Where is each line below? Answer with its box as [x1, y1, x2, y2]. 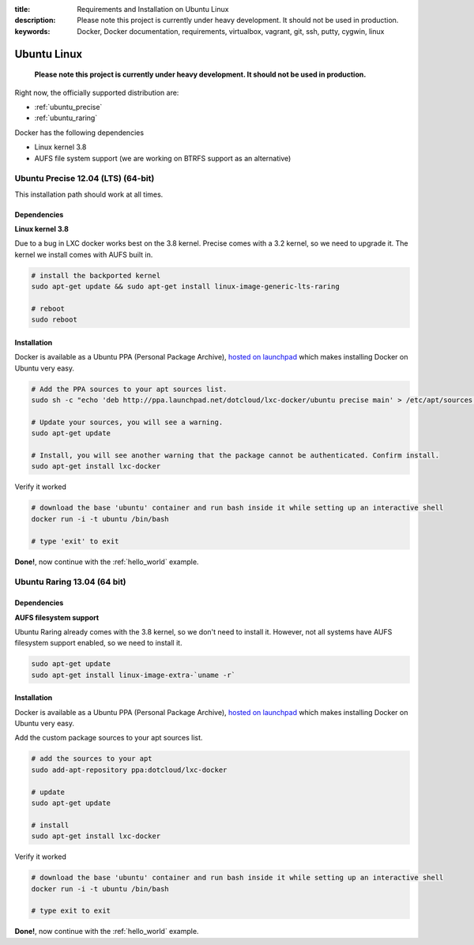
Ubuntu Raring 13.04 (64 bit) [14, 577, 126, 588]
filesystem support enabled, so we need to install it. [14, 638, 182, 648]
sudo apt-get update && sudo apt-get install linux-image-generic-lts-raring [31, 282, 340, 292]
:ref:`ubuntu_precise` [34, 102, 103, 111]
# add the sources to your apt [31, 755, 153, 763]
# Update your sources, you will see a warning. [31, 417, 224, 427]
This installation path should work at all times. [14, 190, 164, 199]
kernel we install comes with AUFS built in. [14, 250, 153, 259]
